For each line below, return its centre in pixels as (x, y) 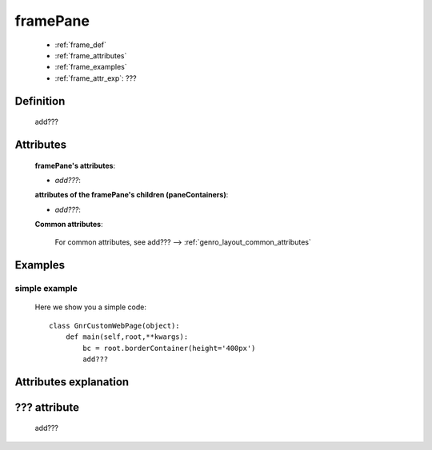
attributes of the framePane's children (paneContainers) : (132, 195)
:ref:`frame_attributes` (91, 55)
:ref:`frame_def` (81, 45)
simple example (46, 289)
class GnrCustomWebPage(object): (114, 325)
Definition (40, 101)
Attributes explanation (72, 382)
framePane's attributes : (75, 165)
